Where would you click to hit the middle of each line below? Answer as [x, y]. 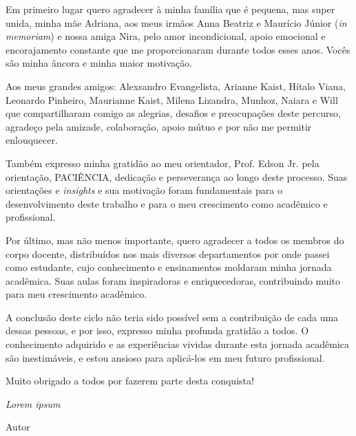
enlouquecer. [32, 140]
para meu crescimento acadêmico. [76, 294]
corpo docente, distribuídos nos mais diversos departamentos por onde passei [168, 253]
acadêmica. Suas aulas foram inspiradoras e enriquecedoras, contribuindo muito [173, 280]
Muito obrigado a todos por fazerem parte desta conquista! [130, 381]
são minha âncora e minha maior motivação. [99, 63]
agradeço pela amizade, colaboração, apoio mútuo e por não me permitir [159, 126]
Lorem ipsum [33, 403]
